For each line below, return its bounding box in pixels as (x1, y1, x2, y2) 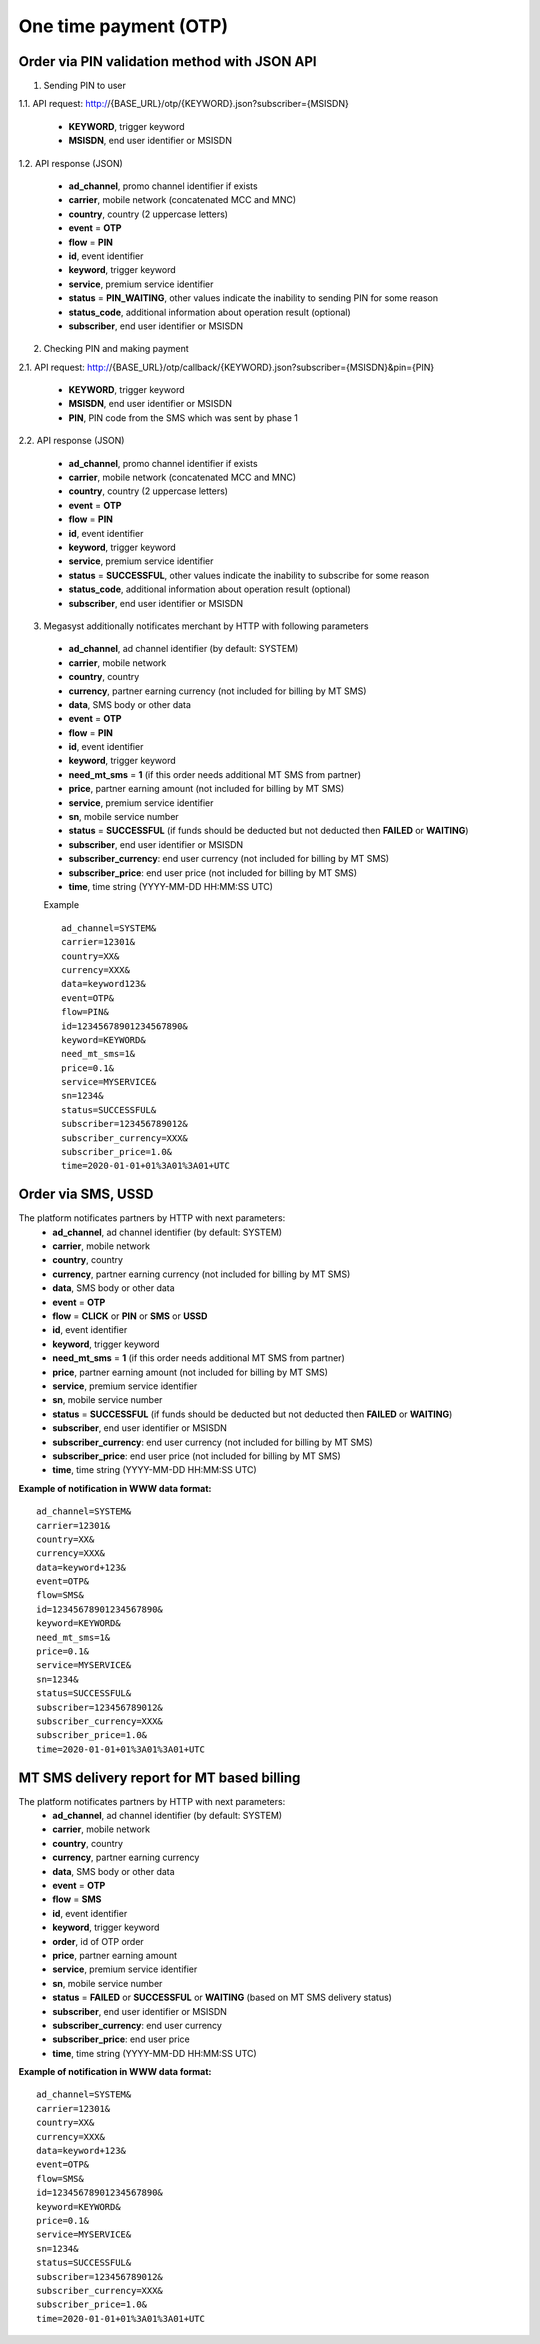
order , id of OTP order (52, 1935, 144, 1947)
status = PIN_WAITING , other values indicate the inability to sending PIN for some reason (68, 292, 439, 304)
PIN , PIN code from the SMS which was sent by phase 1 (68, 411, 299, 424)
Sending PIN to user (43, 80, 127, 92)
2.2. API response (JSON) (18, 435, 125, 447)
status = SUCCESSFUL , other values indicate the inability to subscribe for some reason (68, 569, 430, 581)
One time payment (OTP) (18, 15, 229, 37)
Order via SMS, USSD (18, 1186, 154, 1203)
